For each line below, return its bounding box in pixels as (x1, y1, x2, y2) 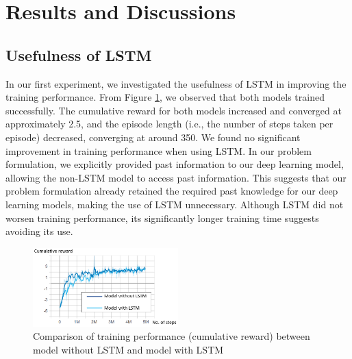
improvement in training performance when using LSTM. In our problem (5, 143, 312, 158)
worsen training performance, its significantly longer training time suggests (5, 210, 319, 225)
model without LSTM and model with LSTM (33, 343, 224, 357)
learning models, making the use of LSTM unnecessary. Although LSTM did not (5, 197, 344, 211)
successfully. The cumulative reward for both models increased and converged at (5, 103, 342, 117)
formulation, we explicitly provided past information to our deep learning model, (5, 157, 344, 171)
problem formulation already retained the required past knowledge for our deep (5, 184, 338, 198)
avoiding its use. (5, 224, 73, 238)
